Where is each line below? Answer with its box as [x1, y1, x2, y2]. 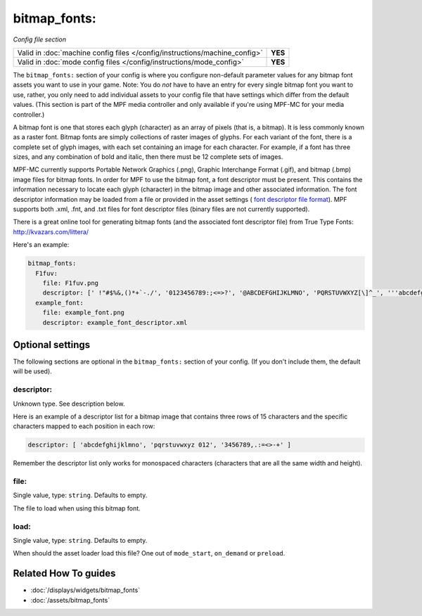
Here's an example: [13, 240, 70, 249]
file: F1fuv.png [42, 278, 98, 287]
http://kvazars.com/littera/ [13, 227, 89, 236]
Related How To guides [13, 567, 116, 579]
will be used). [13, 367, 52, 376]
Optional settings [13, 338, 91, 351]
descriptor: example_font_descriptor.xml [42, 319, 188, 326]
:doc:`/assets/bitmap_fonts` [30, 596, 110, 604]
